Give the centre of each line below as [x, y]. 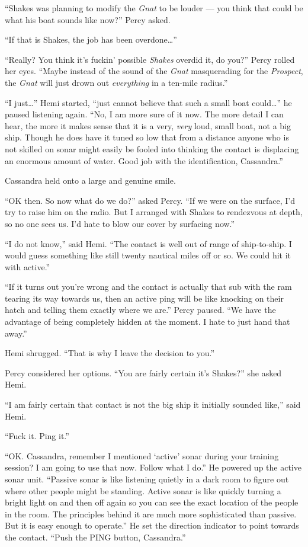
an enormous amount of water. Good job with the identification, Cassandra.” [144, 160]
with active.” [28, 266]
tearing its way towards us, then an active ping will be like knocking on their [144, 298]
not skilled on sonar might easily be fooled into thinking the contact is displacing [152, 148]
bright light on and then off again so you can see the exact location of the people [152, 502]
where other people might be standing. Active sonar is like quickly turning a [143, 490]
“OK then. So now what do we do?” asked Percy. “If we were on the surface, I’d [150, 200]
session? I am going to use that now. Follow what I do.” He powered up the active [153, 467]
